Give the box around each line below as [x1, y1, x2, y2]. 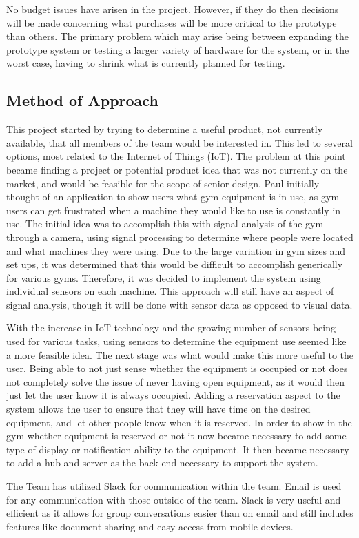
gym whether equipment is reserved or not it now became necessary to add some [6, 428, 347, 443]
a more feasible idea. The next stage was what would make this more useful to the [6, 347, 353, 362]
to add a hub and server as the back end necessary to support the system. [6, 455, 318, 470]
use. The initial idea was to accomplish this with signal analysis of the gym [6, 216, 324, 231]
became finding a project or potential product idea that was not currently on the [6, 162, 348, 176]
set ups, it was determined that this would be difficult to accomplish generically [6, 257, 343, 271]
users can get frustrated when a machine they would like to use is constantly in [6, 203, 341, 217]
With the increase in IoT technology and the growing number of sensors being [6, 320, 336, 335]
